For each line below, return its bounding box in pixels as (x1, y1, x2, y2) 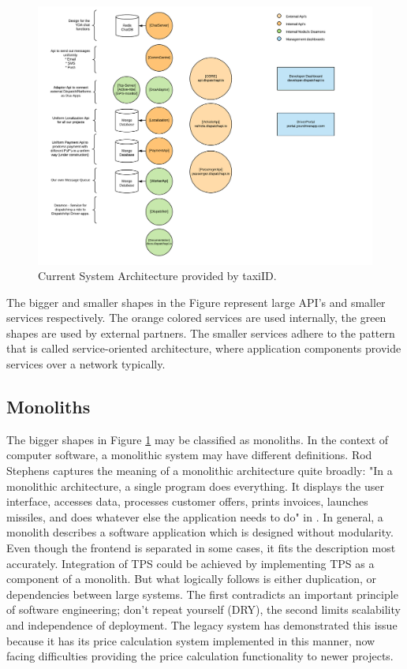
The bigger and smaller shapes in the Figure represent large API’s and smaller (6, 293, 386, 310)
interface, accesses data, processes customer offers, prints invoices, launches (6, 493, 368, 510)
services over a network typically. (6, 356, 166, 372)
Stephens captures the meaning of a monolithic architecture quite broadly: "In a (6, 462, 393, 479)
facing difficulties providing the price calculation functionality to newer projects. (6, 648, 394, 664)
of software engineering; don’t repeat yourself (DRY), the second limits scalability (6, 601, 401, 618)
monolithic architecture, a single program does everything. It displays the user (6, 477, 384, 494)
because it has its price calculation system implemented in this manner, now (6, 632, 375, 648)
